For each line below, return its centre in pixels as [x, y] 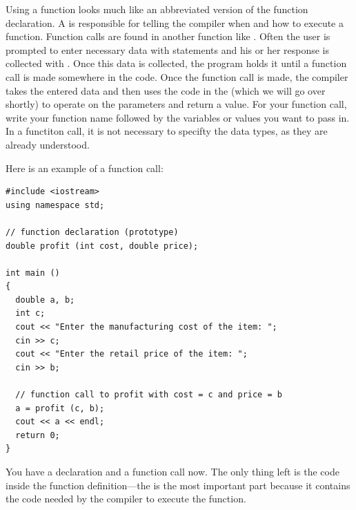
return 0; [38, 435]
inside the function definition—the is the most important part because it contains [178, 485]
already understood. [48, 144]
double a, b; [45, 300]
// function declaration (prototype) [92, 232]
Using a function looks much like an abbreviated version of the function [157, 9]
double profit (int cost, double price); [102, 246]
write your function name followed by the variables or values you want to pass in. [178, 117]
